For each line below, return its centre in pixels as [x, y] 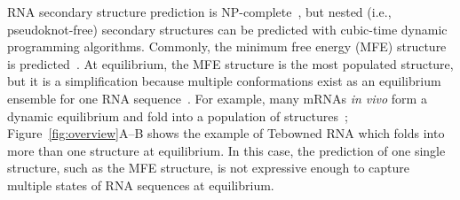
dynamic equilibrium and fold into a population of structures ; [178, 115]
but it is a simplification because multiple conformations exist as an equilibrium [224, 81]
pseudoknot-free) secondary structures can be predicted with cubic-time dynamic [227, 29]
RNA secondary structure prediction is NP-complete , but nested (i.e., [199, 12]
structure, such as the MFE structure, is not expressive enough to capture [209, 168]
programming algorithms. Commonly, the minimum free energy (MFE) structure [227, 46]
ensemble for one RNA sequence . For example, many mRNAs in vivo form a [217, 98]
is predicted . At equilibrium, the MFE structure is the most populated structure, [230, 63]
